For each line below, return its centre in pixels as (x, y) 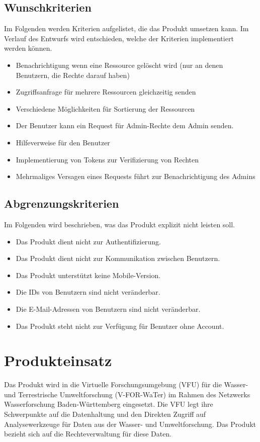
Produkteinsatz (58, 360)
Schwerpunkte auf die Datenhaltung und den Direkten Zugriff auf (105, 414)
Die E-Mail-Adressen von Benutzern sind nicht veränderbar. (108, 308)
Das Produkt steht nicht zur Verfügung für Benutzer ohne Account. (120, 326)
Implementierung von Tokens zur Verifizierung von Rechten (107, 159)
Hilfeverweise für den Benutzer (63, 142)
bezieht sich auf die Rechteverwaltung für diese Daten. (88, 434)
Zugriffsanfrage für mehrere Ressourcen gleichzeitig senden (106, 92)
